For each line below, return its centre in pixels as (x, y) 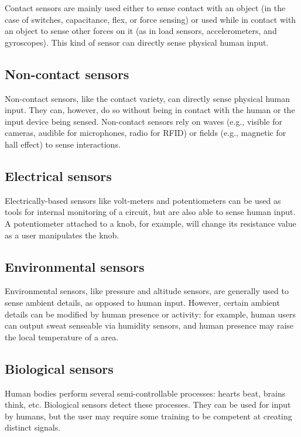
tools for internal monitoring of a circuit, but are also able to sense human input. (150, 212)
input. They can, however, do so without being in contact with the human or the (150, 110)
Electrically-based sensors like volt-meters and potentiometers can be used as (143, 200)
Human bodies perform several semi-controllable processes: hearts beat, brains (145, 393)
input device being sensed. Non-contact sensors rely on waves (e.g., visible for (143, 121)
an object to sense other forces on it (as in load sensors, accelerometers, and (141, 31)
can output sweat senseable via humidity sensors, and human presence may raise (149, 325)
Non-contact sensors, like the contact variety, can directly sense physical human (148, 98)
